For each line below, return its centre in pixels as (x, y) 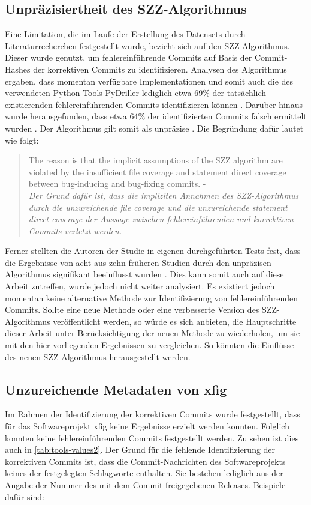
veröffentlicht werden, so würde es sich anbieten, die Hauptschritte (175, 321)
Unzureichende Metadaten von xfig (116, 389)
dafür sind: (25, 496)
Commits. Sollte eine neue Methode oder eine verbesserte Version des (132, 310)
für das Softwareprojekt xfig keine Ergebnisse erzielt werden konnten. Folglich (147, 426)
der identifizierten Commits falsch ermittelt (227, 116)
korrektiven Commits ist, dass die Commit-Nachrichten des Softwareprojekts (145, 461)
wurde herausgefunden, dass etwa (66, 116)
